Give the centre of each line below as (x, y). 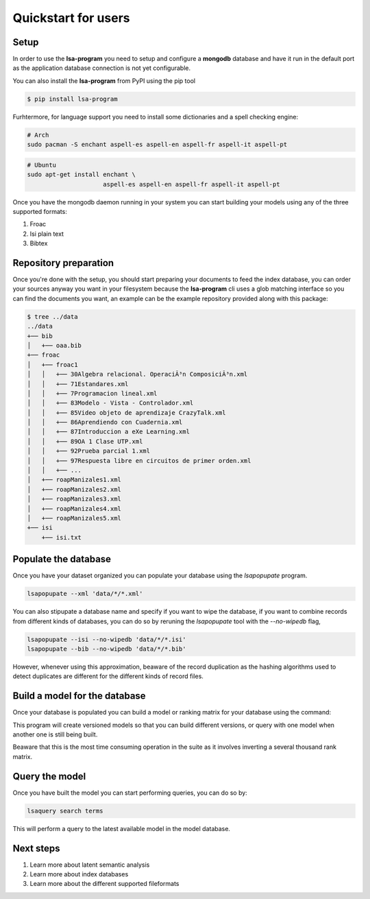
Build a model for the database (79, 696)
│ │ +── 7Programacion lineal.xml (92, 393)
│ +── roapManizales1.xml (74, 480)
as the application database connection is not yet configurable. (102, 68)
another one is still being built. (55, 734)
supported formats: (40, 211)
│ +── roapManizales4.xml (74, 508)
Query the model (49, 776)
